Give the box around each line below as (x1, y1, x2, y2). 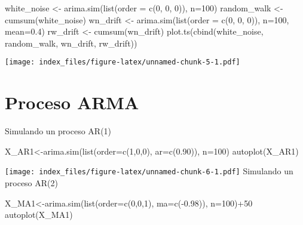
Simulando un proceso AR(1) (5, 125, 112, 137)
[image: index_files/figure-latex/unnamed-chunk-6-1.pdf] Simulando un (5, 165, 293, 177)
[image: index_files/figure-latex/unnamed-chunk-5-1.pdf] (5, 58, 240, 67)
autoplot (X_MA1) (5, 208, 73, 221)
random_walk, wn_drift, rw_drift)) (5, 36, 137, 49)
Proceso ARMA (5, 90, 139, 115)
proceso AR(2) (5, 177, 58, 189)
